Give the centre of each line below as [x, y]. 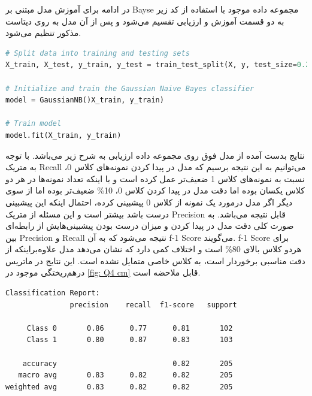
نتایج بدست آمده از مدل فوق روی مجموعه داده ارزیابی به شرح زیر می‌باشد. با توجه [155, 155]
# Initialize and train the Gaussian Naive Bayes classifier [130, 88]
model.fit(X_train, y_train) [63, 135]
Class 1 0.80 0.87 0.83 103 [130, 340]
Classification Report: [53, 293]
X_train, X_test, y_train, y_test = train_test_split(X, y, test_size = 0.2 [158, 65]
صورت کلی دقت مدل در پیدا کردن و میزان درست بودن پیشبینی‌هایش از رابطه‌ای [150, 226]
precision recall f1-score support [153, 305]
